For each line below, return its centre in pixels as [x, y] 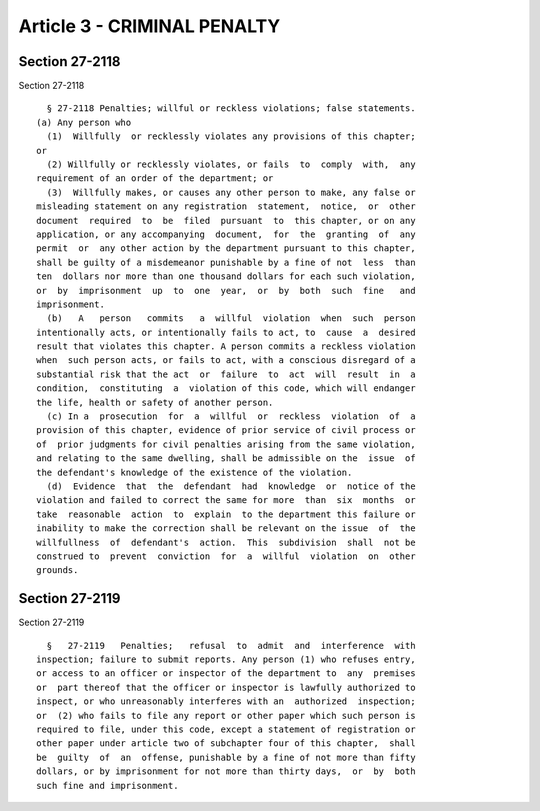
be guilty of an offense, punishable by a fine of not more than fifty [226, 757]
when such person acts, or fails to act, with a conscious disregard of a [226, 360]
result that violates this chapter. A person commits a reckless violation [226, 346]
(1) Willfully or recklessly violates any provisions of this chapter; [231, 136]
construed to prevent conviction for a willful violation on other [226, 556]
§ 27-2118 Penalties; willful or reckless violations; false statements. [231, 108]
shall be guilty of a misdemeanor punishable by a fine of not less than [226, 262]
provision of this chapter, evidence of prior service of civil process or [226, 430]
